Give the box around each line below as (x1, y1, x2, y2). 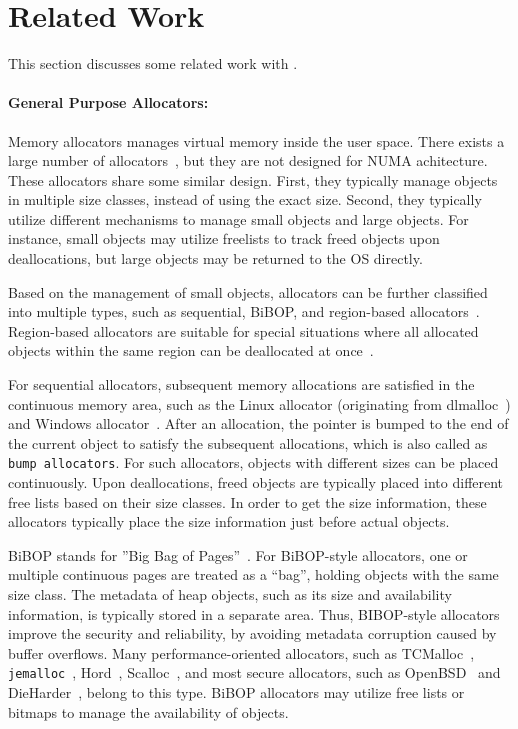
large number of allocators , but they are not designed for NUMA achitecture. (8, 150, 488, 171)
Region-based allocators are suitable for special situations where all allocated (8, 320, 479, 341)
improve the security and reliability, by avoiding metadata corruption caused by (8, 623, 497, 644)
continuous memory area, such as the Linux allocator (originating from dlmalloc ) (8, 393, 511, 414)
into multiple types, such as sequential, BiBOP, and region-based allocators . (8, 301, 480, 322)
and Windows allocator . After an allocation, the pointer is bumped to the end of (8, 413, 509, 434)
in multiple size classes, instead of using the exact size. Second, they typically (8, 189, 482, 210)
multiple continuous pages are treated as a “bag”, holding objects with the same (8, 564, 499, 585)
